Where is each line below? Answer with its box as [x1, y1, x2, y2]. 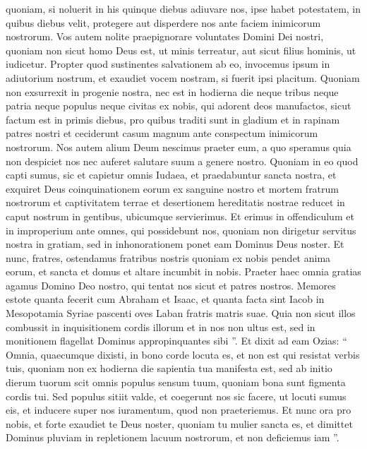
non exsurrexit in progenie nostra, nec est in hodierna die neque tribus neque [6, 84, 339, 99]
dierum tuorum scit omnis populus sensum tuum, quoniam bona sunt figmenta [6, 375, 346, 390]
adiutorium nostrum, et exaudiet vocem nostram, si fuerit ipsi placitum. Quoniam [6, 70, 360, 85]
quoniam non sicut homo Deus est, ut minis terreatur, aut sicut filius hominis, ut [6, 42, 356, 57]
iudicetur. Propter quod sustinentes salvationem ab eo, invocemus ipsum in [6, 56, 330, 71]
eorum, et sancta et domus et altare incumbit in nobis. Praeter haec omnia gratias [6, 264, 361, 279]
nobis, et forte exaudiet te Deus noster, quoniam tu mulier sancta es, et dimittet [6, 416, 353, 431]
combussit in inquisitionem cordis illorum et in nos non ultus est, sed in [6, 319, 315, 334]
